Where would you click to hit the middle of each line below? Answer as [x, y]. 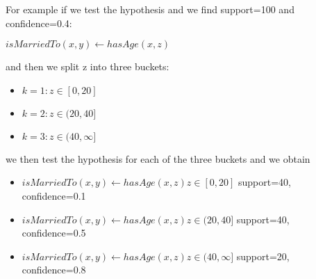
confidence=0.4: [39, 23]
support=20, [263, 256]
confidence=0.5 [54, 233]
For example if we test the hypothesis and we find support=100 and [150, 9]
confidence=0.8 [54, 270]
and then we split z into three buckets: [88, 66]
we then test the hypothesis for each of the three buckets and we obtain [158, 158]
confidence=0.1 [54, 195]
